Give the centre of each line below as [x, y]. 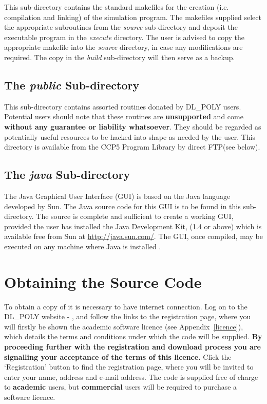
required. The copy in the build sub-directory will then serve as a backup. [120, 57]
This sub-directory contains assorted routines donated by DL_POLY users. [123, 106]
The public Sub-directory [72, 85]
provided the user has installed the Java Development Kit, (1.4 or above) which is [133, 226]
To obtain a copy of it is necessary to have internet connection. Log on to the [126, 306]
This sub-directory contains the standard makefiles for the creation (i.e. [117, 7]
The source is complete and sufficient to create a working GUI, [135, 216]
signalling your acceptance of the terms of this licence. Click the [118, 356]
